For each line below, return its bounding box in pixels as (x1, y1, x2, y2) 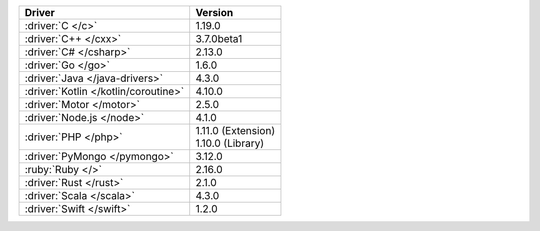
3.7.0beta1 (195, 32, 243, 45)
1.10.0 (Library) (195, 136, 265, 150)
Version (195, 6, 234, 19)
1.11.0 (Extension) (195, 124, 275, 137)
